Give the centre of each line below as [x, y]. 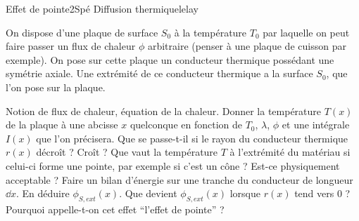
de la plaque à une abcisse [62, 125]
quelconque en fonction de [186, 125]
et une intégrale [316, 125]
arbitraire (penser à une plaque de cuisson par [247, 46]
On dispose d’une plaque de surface [82, 32]
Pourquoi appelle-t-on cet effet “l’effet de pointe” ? [115, 209]
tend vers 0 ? [322, 193]
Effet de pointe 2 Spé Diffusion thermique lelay [102, 8]
